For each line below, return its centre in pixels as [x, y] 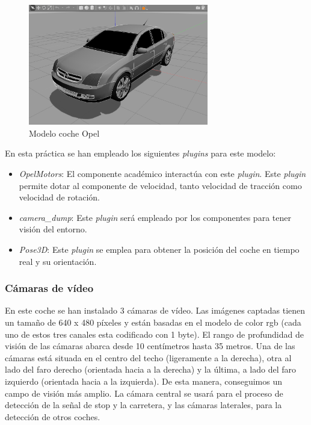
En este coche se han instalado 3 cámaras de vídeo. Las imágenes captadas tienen [155, 310]
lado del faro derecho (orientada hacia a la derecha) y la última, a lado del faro [150, 369]
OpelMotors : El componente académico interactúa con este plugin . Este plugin [162, 174]
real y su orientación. [58, 261]
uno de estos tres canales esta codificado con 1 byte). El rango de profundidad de [154, 334]
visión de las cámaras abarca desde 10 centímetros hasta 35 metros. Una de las [150, 346]
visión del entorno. [53, 229]
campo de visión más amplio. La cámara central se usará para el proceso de [144, 393]
